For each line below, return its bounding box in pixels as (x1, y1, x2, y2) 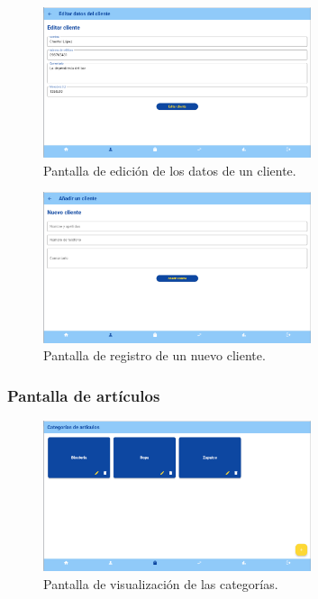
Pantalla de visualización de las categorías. (43, 574, 278, 593)
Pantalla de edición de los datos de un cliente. (43, 160, 296, 179)
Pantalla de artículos (7, 384, 160, 406)
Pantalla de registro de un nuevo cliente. (43, 346, 266, 365)
